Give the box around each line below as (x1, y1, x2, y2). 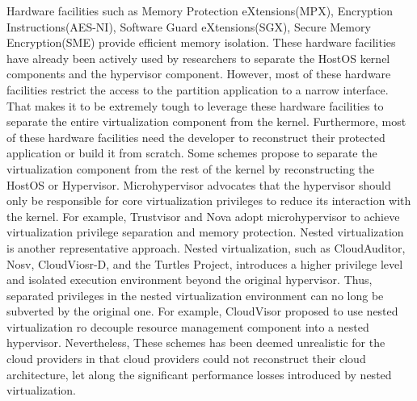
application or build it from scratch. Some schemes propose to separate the (6, 144, 377, 161)
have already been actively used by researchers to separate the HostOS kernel (6, 49, 390, 66)
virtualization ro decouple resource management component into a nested (6, 318, 369, 335)
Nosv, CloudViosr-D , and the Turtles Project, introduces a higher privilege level (6, 255, 403, 272)
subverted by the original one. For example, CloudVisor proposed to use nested (6, 303, 398, 320)
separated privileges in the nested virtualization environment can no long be (6, 286, 384, 303)
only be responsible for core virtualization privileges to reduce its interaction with (6, 192, 411, 209)
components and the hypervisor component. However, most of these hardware (6, 65, 391, 82)
